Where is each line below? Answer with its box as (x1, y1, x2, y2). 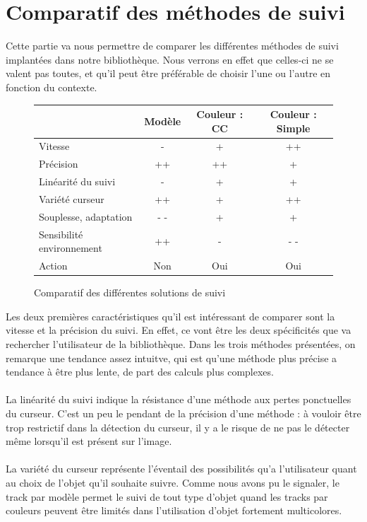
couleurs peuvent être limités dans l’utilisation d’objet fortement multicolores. (6, 503, 342, 518)
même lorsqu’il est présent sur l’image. (6, 434, 172, 448)
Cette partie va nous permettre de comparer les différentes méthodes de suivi (6, 38, 339, 53)
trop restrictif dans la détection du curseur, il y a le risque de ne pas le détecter (6, 419, 350, 434)
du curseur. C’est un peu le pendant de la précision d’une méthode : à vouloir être (6, 405, 361, 420)
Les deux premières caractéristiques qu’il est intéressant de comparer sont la (6, 308, 335, 323)
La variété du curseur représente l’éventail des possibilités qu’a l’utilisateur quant (6, 461, 357, 476)
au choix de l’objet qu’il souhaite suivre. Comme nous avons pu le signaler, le (6, 475, 339, 489)
